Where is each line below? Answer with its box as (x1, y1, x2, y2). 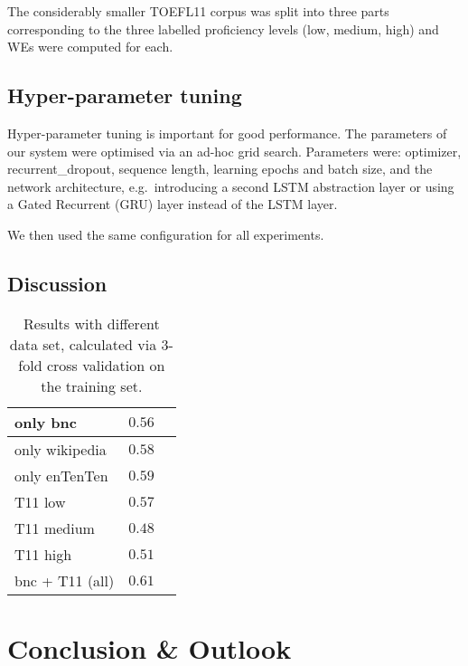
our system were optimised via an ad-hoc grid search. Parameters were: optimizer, (7, 141, 462, 160)
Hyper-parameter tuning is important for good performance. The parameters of (7, 123, 447, 142)
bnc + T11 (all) (14, 569, 115, 591)
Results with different (23, 312, 160, 334)
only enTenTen (14, 464, 108, 486)
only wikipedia (14, 438, 107, 460)
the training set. (41, 375, 143, 396)
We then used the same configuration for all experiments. (7, 224, 324, 243)
